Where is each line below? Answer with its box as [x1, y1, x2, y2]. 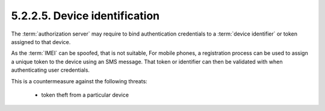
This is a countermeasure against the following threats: [11, 77, 147, 84]
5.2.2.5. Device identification [11, 9, 159, 22]
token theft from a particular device [41, 91, 129, 98]
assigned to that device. [11, 38, 71, 45]
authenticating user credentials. [11, 66, 90, 74]
